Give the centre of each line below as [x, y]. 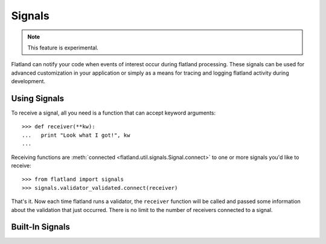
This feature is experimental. [63, 48]
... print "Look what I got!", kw [76, 135]
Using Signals [38, 99]
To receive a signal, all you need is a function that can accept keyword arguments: [113, 113]
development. [28, 81]
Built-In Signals [41, 227]
